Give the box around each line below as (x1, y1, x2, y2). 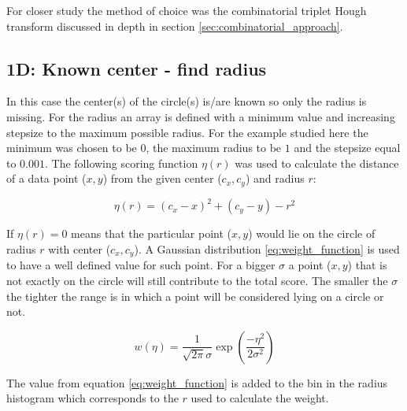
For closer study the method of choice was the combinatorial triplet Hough (6, 2, 367, 18)
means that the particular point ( (71, 225, 232, 242)
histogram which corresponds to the (6, 390, 179, 406)
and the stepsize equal (294, 139, 401, 156)
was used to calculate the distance (235, 154, 399, 171)
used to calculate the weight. (191, 390, 329, 406)
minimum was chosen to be (6, 139, 137, 156)
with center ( (48, 240, 111, 257)
